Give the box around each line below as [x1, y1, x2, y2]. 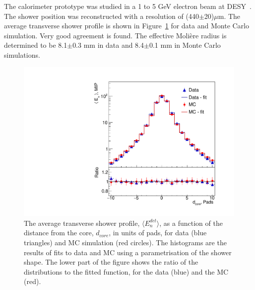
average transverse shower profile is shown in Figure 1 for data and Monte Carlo [4, 20, 249, 31]
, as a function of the [159, 217, 223, 228]
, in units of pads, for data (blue [109, 227, 207, 238]
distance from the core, [24, 227, 94, 238]
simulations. [4, 49, 40, 60]
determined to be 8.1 [4, 40, 67, 50]
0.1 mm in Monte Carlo [149, 40, 221, 50]
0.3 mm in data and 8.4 [72, 40, 144, 50]
